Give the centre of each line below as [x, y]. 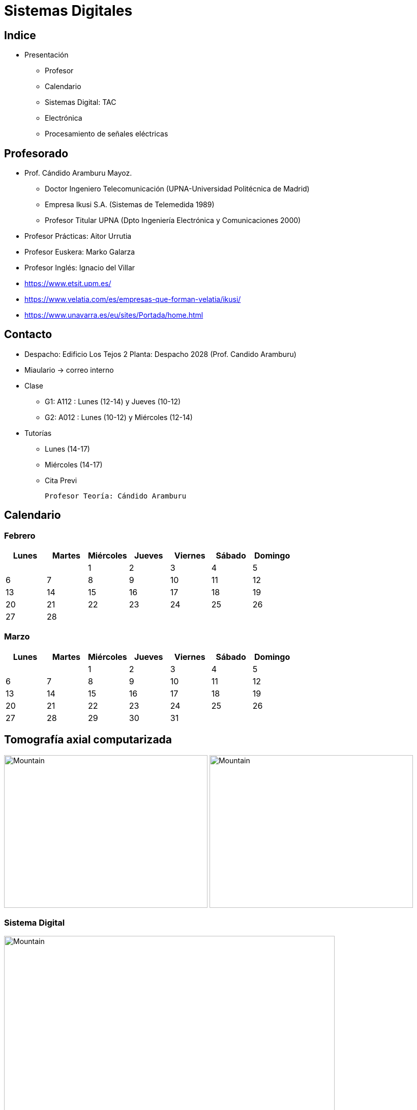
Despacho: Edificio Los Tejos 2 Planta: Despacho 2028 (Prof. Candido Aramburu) [160, 354]
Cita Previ [61, 480]
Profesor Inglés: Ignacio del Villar [80, 268]
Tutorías [38, 433]
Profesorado [36, 153]
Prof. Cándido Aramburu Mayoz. [78, 173]
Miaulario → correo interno [69, 370]
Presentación [47, 55]
